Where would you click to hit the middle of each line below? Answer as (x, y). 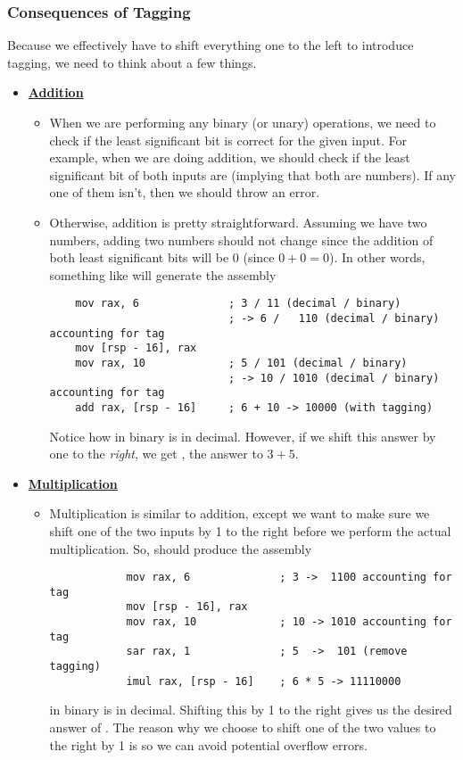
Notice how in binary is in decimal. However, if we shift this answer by (243, 436)
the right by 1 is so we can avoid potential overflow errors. (208, 744)
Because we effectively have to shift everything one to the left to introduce (211, 45)
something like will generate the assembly (163, 274)
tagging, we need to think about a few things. (132, 62)
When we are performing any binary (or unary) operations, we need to (243, 122)
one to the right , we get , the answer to (156, 454)
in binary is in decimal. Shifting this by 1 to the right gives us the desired (251, 710)
